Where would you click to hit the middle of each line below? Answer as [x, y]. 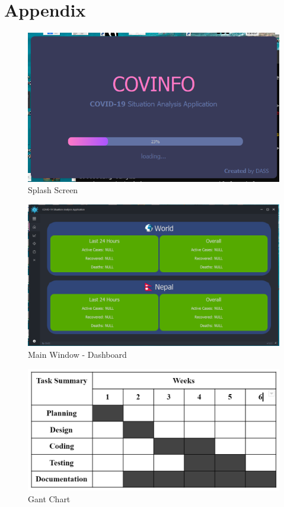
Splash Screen [53, 190]
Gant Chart [49, 498]
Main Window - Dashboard [77, 354]
